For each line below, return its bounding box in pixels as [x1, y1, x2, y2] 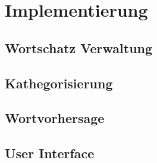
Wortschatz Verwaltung [5, 38, 153, 57]
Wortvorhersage [5, 109, 105, 127]
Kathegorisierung [5, 73, 113, 92]
